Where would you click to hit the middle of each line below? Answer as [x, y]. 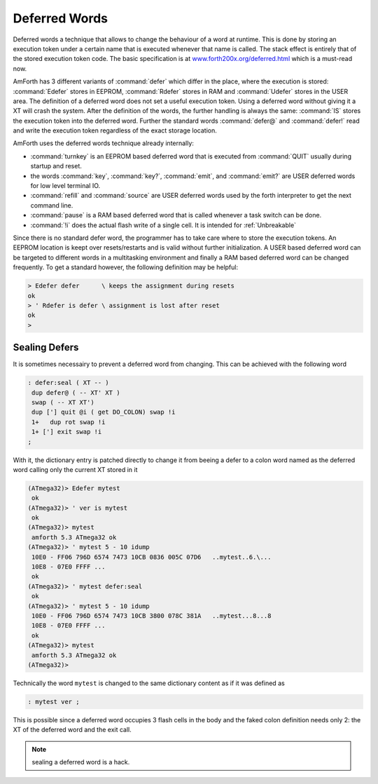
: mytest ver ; [54, 702]
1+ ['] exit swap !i [67, 432]
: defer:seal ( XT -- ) [69, 383]
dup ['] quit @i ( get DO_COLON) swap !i [104, 412]
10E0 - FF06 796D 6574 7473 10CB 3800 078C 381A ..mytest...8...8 [152, 616]
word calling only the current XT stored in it [75, 469]
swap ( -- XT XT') [63, 402]
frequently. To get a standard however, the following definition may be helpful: [125, 267]
